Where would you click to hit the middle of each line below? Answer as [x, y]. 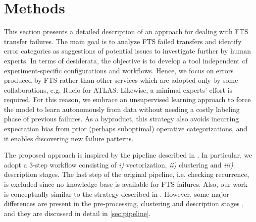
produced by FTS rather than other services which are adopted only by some [121, 80]
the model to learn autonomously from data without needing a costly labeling [122, 109]
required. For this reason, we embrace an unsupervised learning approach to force [128, 99]
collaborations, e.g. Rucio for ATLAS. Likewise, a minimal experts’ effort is [118, 89]
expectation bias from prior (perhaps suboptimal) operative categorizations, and [126, 129]
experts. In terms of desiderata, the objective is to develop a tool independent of [126, 60]
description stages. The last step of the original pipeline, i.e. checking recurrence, [127, 174]
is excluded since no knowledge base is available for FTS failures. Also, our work [126, 184]
